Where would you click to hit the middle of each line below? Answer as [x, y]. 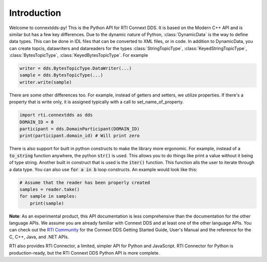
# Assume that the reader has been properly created [85, 182]
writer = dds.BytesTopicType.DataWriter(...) [76, 68]
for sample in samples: [48, 196]
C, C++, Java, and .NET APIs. [39, 237]
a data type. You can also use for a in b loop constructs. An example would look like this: [103, 169]
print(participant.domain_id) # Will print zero [80, 136]
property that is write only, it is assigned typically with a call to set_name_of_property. [96, 102]
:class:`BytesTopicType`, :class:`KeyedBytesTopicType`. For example [79, 55]
